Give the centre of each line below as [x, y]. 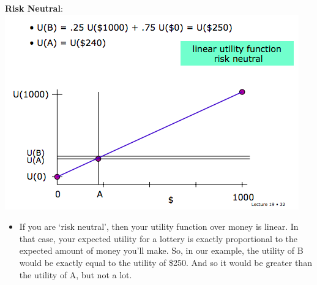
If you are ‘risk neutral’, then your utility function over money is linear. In [159, 226]
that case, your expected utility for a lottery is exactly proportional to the [158, 238]
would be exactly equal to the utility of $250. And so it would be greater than [166, 262]
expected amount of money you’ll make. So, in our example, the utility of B [161, 250]
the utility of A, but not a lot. [76, 274]
